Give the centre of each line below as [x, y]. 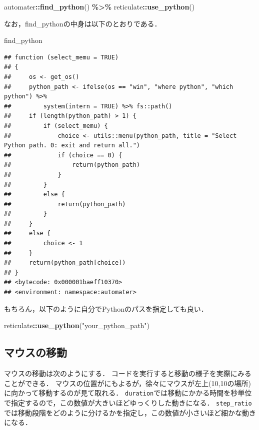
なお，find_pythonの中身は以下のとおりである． [83, 23]
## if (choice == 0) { [63, 155]
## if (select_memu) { [56, 126]
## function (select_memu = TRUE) [61, 57]
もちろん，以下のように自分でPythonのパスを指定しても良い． [106, 308]
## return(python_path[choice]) [65, 263]
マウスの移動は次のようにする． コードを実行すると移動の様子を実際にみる [128, 373]
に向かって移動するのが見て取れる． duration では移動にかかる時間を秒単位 [128, 393]
